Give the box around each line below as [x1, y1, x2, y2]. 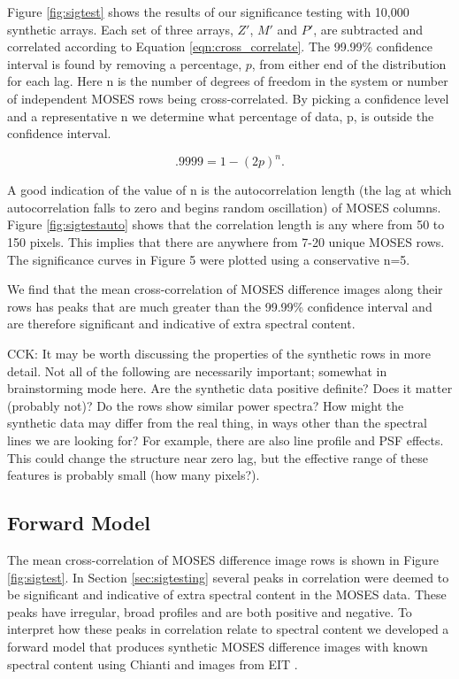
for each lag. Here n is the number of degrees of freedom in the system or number [7, 72, 448, 90]
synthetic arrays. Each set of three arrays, [7, 19, 233, 38]
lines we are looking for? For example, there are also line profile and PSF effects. [7, 430, 444, 449]
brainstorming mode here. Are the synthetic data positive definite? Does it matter [7, 379, 453, 397]
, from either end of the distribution [251, 54, 447, 73]
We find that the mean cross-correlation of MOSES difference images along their [7, 280, 443, 298]
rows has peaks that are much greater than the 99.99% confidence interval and [7, 297, 432, 315]
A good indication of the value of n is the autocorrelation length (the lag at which [7, 181, 452, 199]
